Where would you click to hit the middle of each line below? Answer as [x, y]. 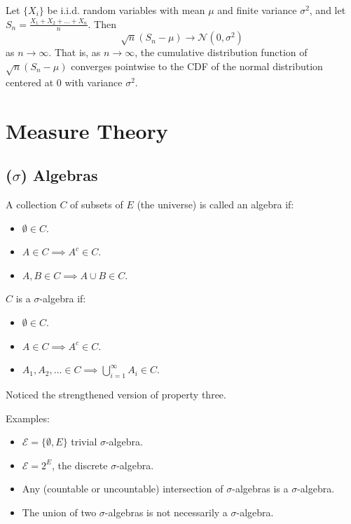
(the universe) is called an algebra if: [215, 204]
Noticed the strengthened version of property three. [116, 394]
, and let [328, 10]
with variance [94, 82]
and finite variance [257, 10]
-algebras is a [260, 489]
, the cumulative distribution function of [221, 52]
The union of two [59, 512]
